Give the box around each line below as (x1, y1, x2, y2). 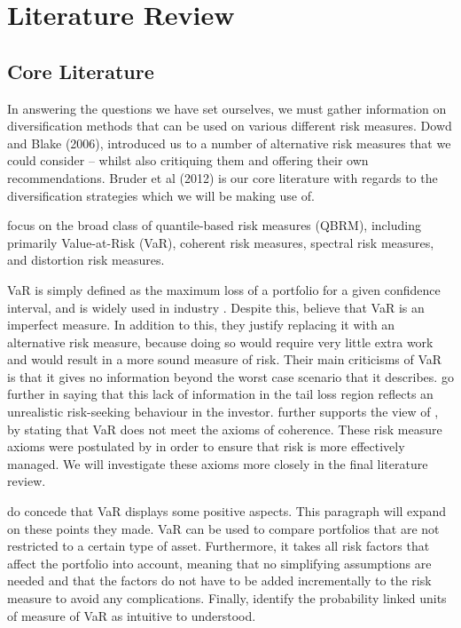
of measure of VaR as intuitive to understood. (7, 606, 256, 624)
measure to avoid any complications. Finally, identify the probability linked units (7, 589, 447, 608)
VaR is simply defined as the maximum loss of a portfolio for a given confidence (7, 280, 441, 298)
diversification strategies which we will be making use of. (7, 186, 315, 204)
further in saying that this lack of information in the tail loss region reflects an (7, 385, 434, 403)
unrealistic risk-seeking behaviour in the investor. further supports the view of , (7, 402, 439, 421)
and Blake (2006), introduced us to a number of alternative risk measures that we (7, 133, 451, 152)
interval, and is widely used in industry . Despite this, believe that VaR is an (7, 298, 425, 316)
